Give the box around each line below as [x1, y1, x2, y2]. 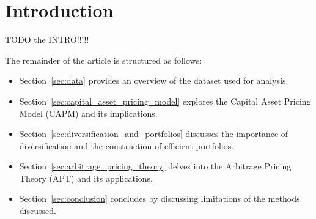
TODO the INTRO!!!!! [5, 33, 89, 46]
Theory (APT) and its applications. [19, 171, 153, 184]
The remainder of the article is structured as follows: [5, 53, 202, 66]
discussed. [19, 204, 56, 217]
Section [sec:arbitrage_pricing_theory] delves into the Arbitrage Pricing [19, 160, 292, 173]
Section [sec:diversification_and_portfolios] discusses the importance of [19, 127, 288, 140]
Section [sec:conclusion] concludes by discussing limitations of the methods [19, 192, 300, 205]
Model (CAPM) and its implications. [19, 106, 158, 119]
